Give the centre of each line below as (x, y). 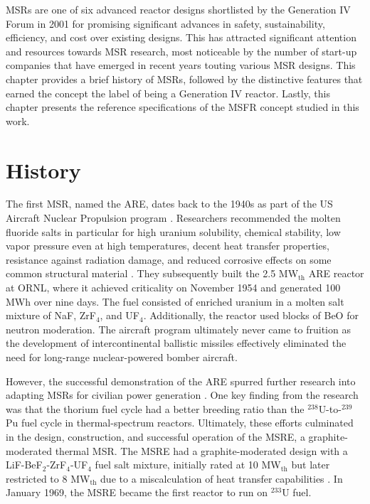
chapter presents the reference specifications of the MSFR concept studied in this (183, 107)
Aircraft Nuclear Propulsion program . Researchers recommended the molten (173, 218)
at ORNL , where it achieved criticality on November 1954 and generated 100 (173, 288)
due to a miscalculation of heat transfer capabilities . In (222, 478)
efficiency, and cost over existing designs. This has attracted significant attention (181, 37)
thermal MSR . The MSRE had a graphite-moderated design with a (201, 450)
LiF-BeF (24, 465)
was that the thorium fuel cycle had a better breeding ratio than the (155, 408)
